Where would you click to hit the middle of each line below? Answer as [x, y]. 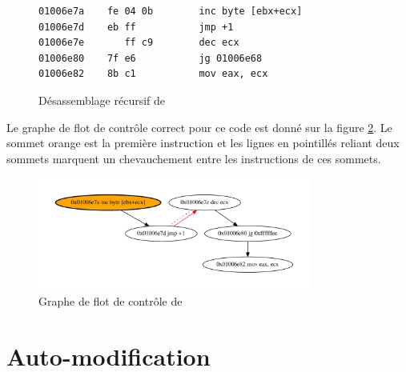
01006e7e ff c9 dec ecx [139, 43]
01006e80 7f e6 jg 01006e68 [151, 58]
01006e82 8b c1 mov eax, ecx [153, 74]
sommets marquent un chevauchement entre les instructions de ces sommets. [194, 158]
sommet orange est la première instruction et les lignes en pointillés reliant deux [203, 143]
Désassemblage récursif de [102, 100]
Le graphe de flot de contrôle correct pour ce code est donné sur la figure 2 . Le [199, 127]
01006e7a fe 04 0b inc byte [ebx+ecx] [171, 11]
